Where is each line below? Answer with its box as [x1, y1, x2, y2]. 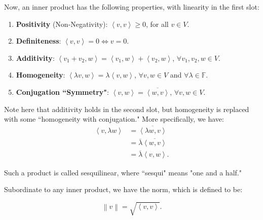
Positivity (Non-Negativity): [16, 18, 108, 29]
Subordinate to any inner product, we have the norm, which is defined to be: [4, 184, 243, 195]
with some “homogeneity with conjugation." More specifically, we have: [4, 114, 224, 124]
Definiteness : [16, 35, 61, 46]
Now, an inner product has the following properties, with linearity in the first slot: [4, 2, 259, 12]
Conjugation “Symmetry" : [16, 86, 109, 97]
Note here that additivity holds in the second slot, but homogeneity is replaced [4, 103, 249, 114]
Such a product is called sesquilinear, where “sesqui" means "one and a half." [4, 167, 242, 177]
